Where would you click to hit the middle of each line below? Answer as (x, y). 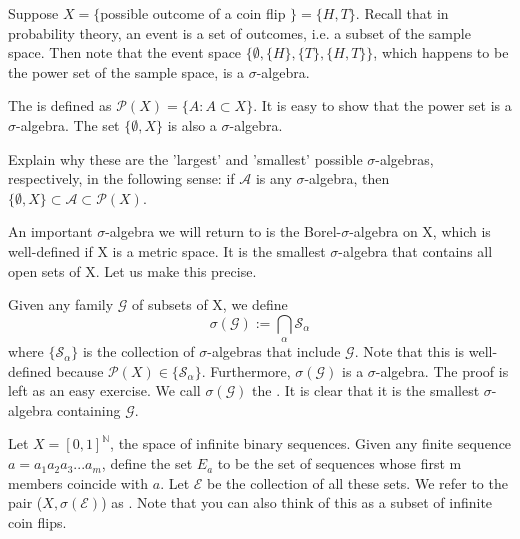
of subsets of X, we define (210, 304)
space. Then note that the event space (125, 52)
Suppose (33, 13)
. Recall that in (402, 13)
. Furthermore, (246, 370)
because (80, 370)
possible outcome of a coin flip (193, 13)
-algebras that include (274, 351)
